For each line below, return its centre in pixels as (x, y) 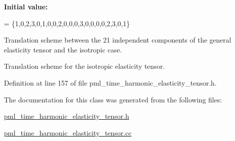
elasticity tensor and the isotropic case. (63, 49)
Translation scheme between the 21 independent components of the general (118, 40)
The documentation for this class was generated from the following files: (113, 99)
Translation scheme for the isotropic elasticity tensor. (85, 66)
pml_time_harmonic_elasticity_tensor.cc (68, 132)
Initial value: (26, 6)
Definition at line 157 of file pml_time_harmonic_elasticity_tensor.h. (110, 82)
